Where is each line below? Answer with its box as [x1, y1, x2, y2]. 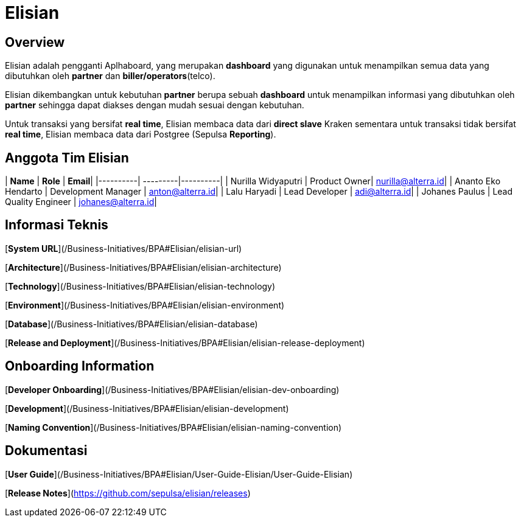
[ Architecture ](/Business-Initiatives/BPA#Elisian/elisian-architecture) [5, 262, 282, 273]
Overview [5, 34, 65, 50]
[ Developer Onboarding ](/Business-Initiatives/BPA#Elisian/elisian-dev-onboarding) [5, 384, 340, 395]
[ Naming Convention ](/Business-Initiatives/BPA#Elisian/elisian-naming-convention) [5, 422, 342, 433]
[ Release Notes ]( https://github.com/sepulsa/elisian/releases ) [5, 487, 251, 498]
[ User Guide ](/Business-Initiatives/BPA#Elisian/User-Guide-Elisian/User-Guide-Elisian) [5, 468, 353, 479]
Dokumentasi [5, 443, 88, 459]
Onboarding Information [5, 358, 155, 374]
